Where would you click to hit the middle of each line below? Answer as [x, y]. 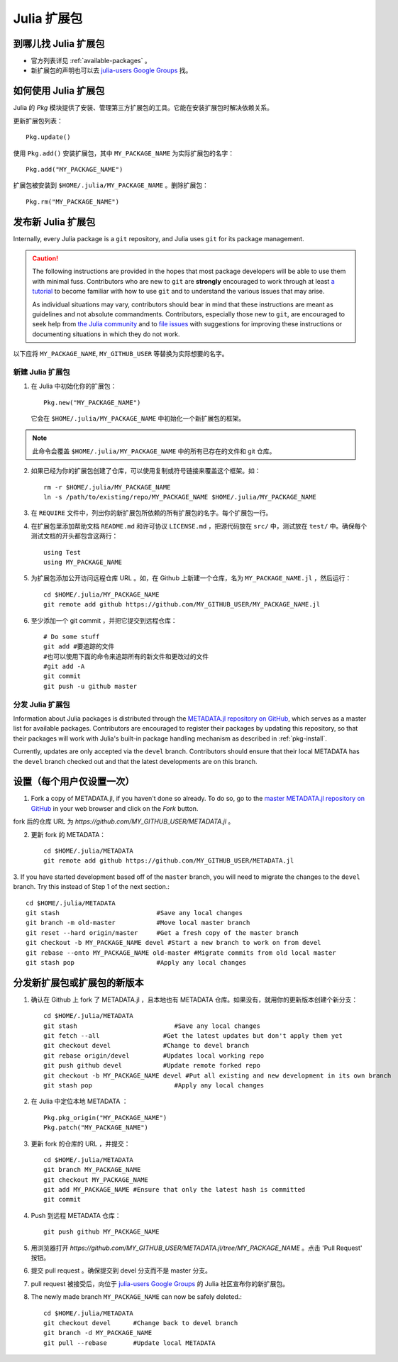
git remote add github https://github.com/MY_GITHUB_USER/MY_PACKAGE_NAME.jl [182, 604]
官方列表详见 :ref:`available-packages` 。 [91, 61]
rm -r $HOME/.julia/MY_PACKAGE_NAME [107, 487]
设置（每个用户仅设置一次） [74, 781]
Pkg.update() [48, 137]
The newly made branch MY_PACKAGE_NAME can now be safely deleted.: [137, 1297]
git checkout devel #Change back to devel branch [141, 1323]
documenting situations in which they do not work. [106, 334]
